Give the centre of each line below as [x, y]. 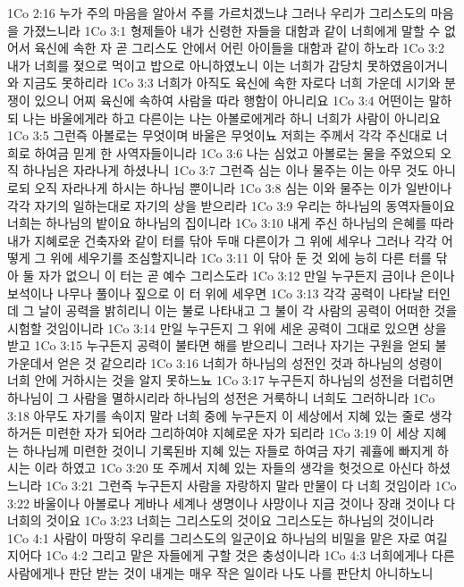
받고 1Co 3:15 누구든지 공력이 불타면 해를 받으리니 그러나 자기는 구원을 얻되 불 [227, 345]
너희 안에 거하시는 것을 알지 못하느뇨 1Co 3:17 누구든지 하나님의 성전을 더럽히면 [231, 380]
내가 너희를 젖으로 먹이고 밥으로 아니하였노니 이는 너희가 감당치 [185, 65]
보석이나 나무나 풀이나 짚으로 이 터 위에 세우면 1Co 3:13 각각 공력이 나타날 [215, 293]
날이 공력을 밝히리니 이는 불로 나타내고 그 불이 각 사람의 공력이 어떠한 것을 [248, 310]
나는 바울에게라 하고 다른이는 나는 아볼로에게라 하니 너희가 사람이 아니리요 [232, 117]
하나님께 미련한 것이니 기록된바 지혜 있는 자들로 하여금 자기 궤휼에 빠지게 [228, 450]
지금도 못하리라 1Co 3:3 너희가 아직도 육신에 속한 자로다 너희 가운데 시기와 [232, 83]
